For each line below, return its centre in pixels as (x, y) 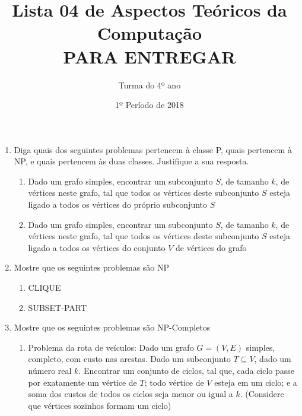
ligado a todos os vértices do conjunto (97, 247)
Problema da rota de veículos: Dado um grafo (111, 347)
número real (50, 370)
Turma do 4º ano (150, 85)
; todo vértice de (174, 382)
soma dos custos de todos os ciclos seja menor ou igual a (131, 394)
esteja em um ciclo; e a (256, 382)
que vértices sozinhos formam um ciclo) (100, 405)
